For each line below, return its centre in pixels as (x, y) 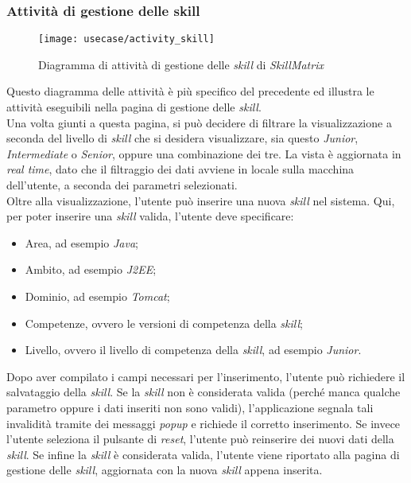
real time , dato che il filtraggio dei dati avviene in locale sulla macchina (180, 169)
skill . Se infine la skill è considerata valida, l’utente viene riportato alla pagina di (203, 454)
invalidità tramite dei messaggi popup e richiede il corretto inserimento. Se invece (204, 423)
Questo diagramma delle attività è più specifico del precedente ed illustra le (190, 91)
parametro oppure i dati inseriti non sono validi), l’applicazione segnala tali (190, 407)
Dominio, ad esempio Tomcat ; (97, 296)
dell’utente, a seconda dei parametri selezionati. (122, 185)
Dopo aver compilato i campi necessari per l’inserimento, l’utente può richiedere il (206, 376)
